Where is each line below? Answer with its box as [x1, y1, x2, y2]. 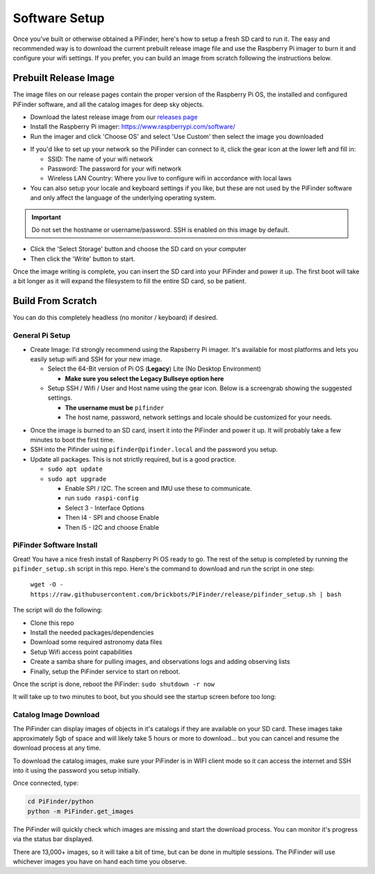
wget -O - [30, 580, 64, 589]
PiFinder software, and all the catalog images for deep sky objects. [12, 100, 204, 108]
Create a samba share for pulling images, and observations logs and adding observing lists [30, 657, 291, 666]
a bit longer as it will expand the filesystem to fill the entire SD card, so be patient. [12, 277, 247, 285]
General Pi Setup [12, 330, 71, 340]
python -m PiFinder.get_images [27, 807, 135, 815]
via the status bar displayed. [12, 835, 94, 843]
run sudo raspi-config [65, 494, 139, 503]
